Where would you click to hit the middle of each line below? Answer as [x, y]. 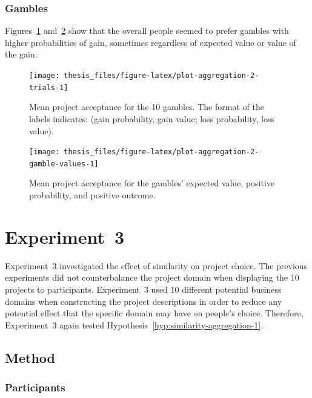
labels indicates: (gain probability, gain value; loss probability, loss [152, 118]
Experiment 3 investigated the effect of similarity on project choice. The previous [156, 265]
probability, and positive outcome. [92, 195]
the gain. [21, 54]
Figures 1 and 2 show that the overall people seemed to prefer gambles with [147, 31]
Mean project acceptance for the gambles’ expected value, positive [152, 183]
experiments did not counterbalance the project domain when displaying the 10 [152, 277]
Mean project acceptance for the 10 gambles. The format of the [147, 107]
